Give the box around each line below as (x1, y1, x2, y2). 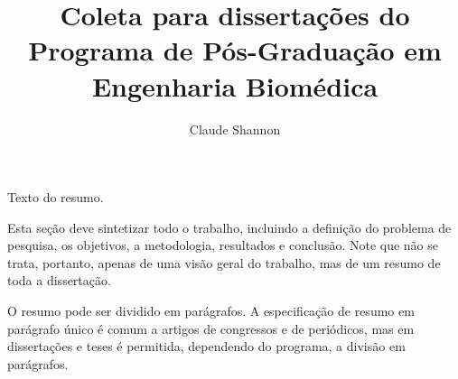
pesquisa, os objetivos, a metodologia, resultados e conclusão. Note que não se (7, 236, 439, 254)
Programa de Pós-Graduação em (28, 32, 442, 69)
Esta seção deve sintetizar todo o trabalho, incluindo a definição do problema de (7, 217, 452, 236)
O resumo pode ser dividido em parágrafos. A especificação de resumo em (7, 301, 415, 320)
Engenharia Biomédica (91, 67, 379, 104)
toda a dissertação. (7, 271, 111, 290)
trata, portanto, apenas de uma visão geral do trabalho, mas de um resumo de (7, 253, 441, 272)
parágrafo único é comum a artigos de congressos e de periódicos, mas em (7, 319, 415, 337)
